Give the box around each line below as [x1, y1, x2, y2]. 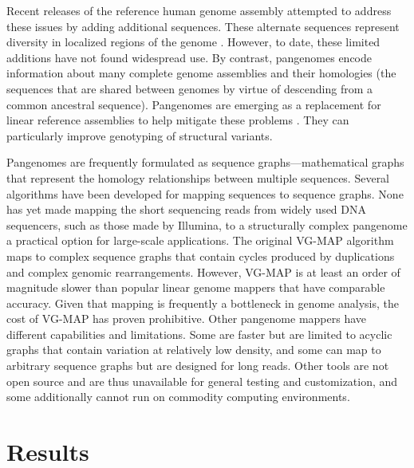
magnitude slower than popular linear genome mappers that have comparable [6, 279, 385, 296]
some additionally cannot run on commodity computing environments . [6, 388, 350, 405]
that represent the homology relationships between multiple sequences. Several [6, 169, 390, 186]
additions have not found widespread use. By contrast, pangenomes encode [6, 49, 372, 65]
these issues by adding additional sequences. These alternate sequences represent [6, 18, 400, 34]
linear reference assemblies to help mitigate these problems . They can [6, 112, 349, 128]
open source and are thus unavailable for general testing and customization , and [6, 372, 398, 389]
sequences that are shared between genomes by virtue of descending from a [6, 80, 373, 96]
